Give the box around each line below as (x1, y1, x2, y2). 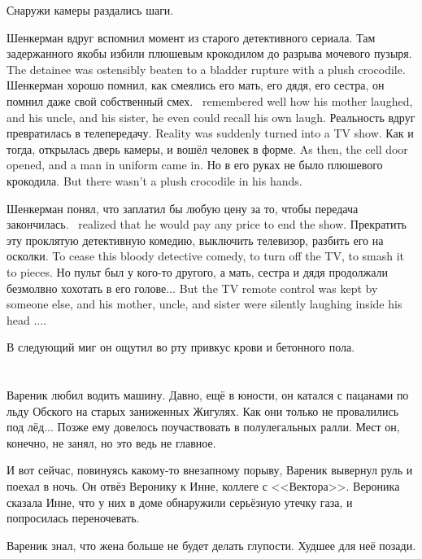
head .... (7, 311, 47, 328)
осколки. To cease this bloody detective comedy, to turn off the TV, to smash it (7, 247, 405, 264)
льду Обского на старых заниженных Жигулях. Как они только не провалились (7, 402, 399, 419)
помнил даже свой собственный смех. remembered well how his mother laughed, (7, 92, 413, 109)
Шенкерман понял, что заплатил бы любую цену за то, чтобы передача (7, 199, 359, 216)
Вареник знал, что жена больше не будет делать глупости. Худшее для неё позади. (7, 536, 416, 553)
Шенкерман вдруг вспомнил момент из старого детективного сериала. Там (7, 28, 376, 46)
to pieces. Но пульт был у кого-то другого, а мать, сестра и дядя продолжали (7, 263, 388, 280)
